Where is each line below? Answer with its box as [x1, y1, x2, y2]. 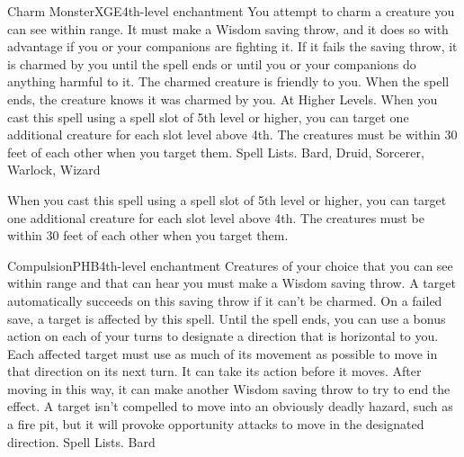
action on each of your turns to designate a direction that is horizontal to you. [7, 327, 439, 345]
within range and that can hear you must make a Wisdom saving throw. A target [7, 273, 456, 292]
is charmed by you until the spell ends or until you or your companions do [7, 54, 416, 73]
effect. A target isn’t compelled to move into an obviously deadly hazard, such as [7, 397, 453, 416]
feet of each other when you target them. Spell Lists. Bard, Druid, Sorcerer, [7, 142, 424, 161]
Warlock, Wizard [7, 160, 101, 179]
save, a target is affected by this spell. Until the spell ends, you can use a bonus [7, 309, 446, 327]
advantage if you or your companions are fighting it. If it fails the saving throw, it [7, 37, 458, 56]
